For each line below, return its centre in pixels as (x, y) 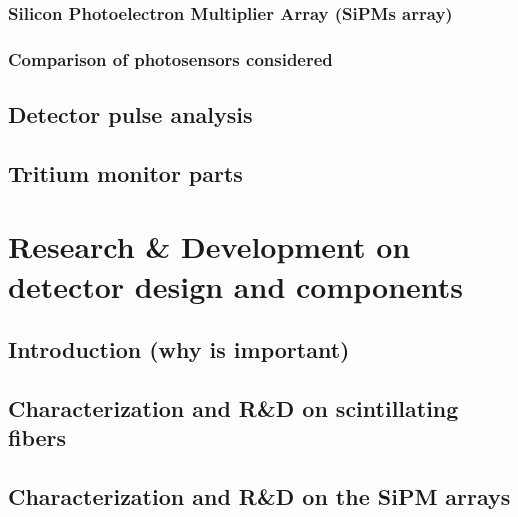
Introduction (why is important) (179, 349)
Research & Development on (209, 246)
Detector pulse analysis (130, 114)
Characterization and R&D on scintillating (233, 407)
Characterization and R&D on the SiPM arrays (259, 496)
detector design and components (236, 285)
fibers (37, 437)
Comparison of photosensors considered (170, 58)
